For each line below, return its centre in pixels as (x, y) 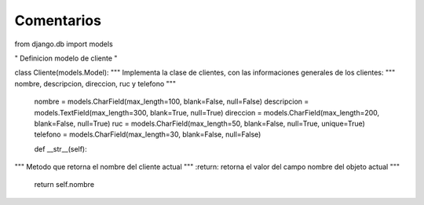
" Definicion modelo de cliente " (66, 58)
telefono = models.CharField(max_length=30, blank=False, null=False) (148, 134)
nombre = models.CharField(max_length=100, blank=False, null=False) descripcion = (172, 101)
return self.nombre (64, 185)
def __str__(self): (61, 148)
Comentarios (58, 20)
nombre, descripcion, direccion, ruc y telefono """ (95, 83)
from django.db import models (64, 44)
